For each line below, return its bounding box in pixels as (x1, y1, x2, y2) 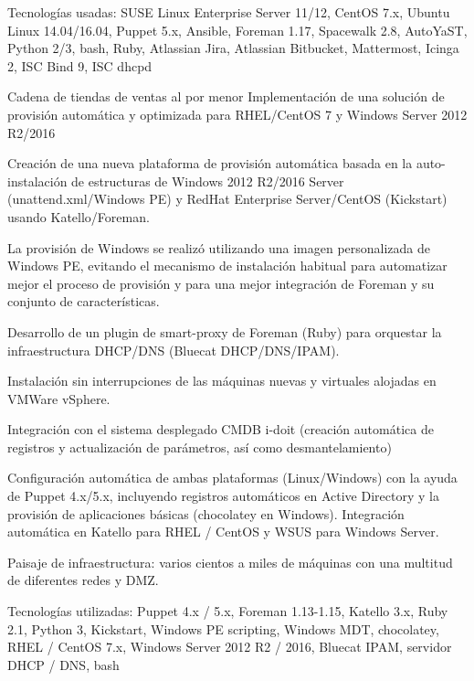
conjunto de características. (7, 292, 160, 311)
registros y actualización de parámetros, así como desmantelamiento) (7, 437, 392, 456)
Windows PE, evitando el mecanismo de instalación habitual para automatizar (7, 256, 448, 275)
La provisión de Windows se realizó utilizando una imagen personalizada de (7, 238, 431, 257)
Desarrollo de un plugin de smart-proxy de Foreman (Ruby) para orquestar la (7, 322, 442, 341)
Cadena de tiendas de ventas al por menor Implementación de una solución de (7, 87, 445, 106)
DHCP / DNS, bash (7, 654, 120, 674)
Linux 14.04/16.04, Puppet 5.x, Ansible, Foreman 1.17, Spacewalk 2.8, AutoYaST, (7, 20, 468, 39)
